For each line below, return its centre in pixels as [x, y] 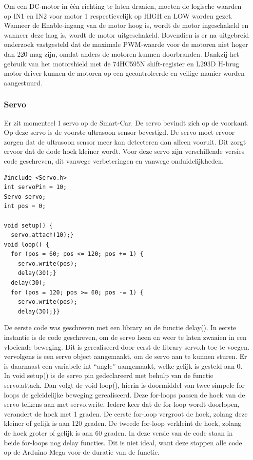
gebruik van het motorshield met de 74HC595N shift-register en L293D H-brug [122, 63]
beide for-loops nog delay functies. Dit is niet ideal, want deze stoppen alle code [123, 442]
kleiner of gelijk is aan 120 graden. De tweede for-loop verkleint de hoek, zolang [123, 423]
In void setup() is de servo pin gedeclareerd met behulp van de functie [109, 375]
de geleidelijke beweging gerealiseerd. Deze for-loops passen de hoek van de [133, 394]
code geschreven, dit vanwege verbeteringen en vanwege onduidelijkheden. [114, 160]
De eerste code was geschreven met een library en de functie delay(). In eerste [120, 327]
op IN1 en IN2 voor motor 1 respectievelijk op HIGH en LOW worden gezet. [118, 15]
